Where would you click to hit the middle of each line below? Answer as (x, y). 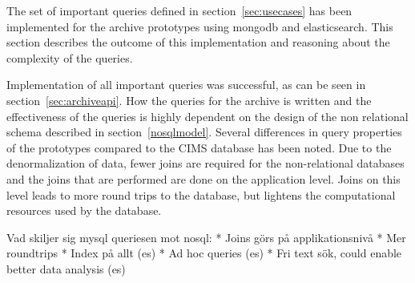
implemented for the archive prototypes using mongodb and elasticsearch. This (200, 26)
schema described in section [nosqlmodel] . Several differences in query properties (204, 132)
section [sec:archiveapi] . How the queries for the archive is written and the (189, 100)
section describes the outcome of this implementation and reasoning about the (198, 42)
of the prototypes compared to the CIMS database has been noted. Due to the (199, 147)
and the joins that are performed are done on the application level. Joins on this (203, 178)
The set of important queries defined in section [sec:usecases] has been (179, 10)
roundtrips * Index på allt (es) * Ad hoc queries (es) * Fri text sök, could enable (204, 253)
